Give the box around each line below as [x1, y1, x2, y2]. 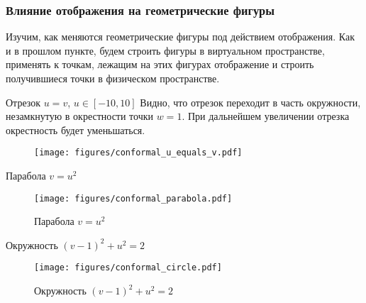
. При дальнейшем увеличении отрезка [182, 109, 350, 123]
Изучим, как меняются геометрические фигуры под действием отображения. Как [6, 29, 355, 44]
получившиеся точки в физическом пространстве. [6, 71, 220, 85]
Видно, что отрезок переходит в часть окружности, [140, 94, 361, 109]
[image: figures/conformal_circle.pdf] [34, 263, 222, 273]
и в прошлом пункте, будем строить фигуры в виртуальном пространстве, [6, 43, 325, 57]
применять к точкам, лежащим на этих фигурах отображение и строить [6, 57, 314, 72]
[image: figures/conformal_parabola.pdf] [34, 193, 233, 204]
